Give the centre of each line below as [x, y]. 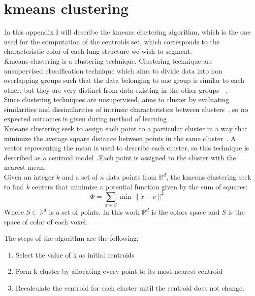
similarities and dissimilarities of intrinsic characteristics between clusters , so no [126, 109]
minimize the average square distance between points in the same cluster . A [120, 138]
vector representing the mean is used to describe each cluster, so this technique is [127, 148]
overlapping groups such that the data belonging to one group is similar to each [124, 80]
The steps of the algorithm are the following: [71, 238]
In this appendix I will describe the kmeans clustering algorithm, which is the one [127, 32]
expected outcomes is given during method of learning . [88, 119]
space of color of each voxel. [46, 221]
